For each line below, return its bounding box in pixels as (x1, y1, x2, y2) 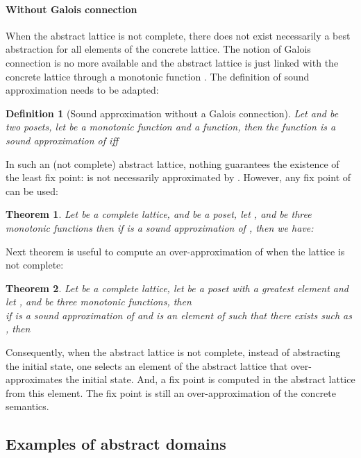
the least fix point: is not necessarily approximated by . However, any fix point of (6, 170, 351, 185)
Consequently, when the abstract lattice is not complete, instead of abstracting (6, 345, 341, 359)
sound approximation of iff (6, 133, 118, 147)
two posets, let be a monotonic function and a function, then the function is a (6, 119, 336, 134)
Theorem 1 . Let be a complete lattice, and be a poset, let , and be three (6, 207, 312, 221)
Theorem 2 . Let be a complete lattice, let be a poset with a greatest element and (6, 280, 349, 295)
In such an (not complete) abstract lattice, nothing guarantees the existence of (6, 156, 339, 171)
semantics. (6, 399, 49, 414)
